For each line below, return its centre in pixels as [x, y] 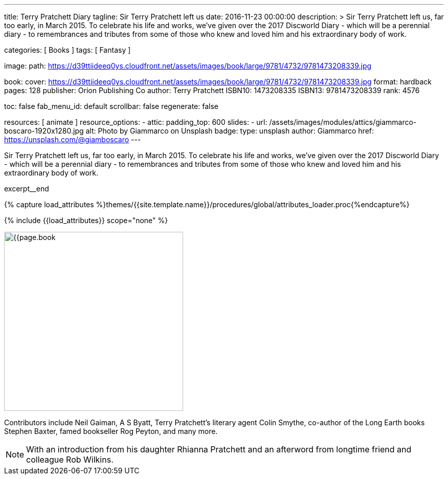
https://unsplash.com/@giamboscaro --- [73, 139]
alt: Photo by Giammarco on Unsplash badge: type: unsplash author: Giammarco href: [230, 131]
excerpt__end [27, 189]
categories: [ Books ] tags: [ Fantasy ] [68, 50]
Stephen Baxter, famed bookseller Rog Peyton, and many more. [111, 431]
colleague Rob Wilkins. [70, 460]
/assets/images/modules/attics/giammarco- [343, 122]
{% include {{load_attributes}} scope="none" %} [86, 220]
